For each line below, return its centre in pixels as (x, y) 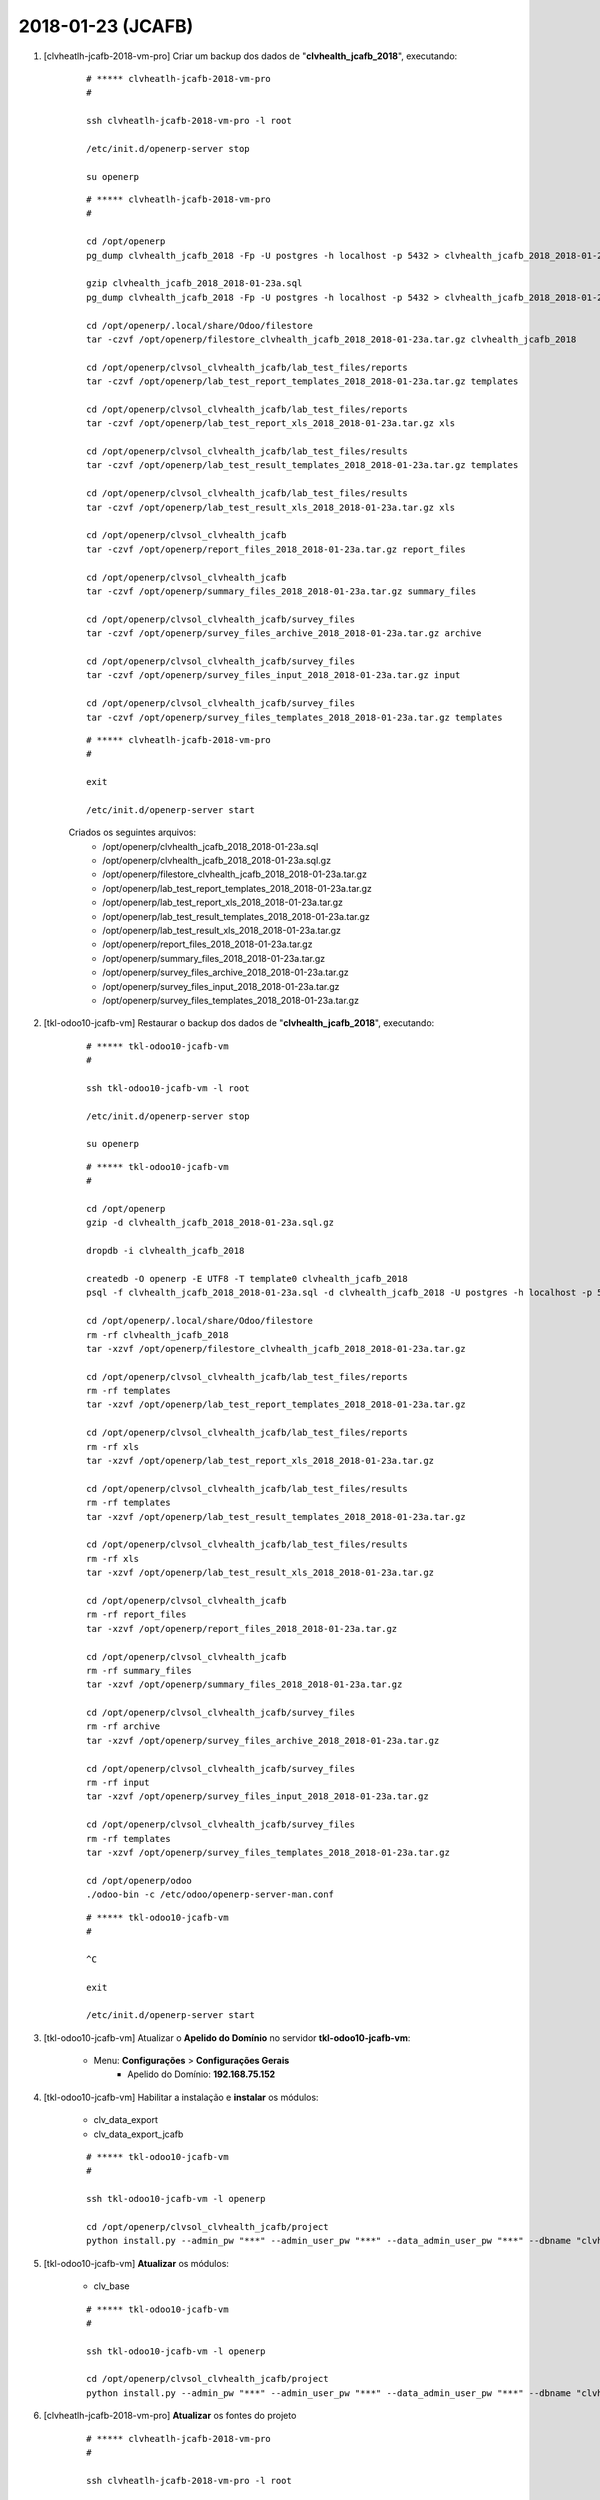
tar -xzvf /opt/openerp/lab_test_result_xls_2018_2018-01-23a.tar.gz (260, 1573)
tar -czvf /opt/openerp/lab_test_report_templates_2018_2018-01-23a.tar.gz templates (302, 381)
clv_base (111, 2286)
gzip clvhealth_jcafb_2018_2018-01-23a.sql (194, 283)
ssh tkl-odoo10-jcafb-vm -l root (168, 1088)
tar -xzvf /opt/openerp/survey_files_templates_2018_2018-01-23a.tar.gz (268, 1852)
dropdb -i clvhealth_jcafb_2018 (165, 1251)
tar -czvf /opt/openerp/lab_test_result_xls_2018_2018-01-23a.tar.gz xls (271, 507)
